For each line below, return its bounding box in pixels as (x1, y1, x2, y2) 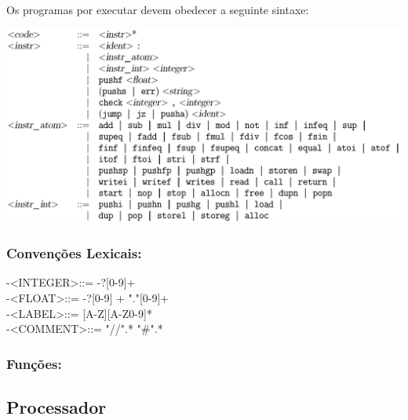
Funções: (6, 353, 62, 373)
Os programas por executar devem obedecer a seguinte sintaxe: (6, 2, 309, 17)
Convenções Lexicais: (6, 243, 142, 263)
